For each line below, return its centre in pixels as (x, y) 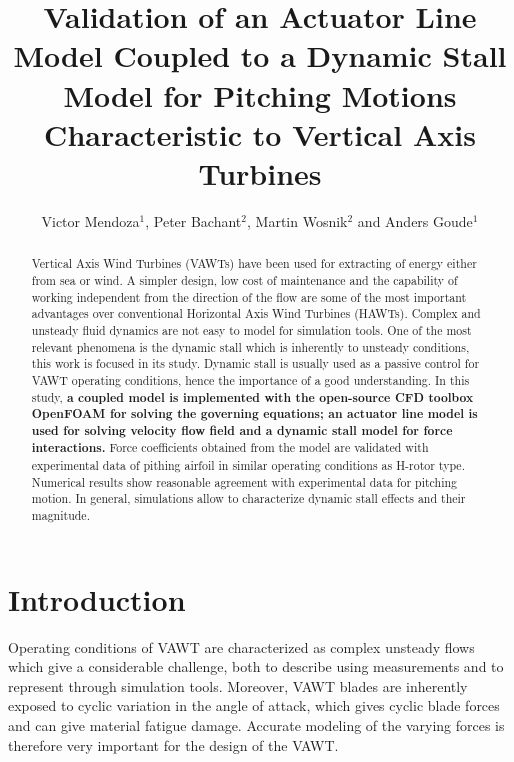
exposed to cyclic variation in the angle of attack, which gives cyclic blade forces (254, 705)
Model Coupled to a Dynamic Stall (260, 55)
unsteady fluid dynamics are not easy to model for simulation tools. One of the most (251, 329)
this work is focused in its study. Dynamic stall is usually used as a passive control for (255, 363)
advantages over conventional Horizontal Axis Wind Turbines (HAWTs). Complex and (256, 313)
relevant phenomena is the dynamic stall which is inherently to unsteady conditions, (250, 346)
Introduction (97, 598)
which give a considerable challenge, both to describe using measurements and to (256, 666)
